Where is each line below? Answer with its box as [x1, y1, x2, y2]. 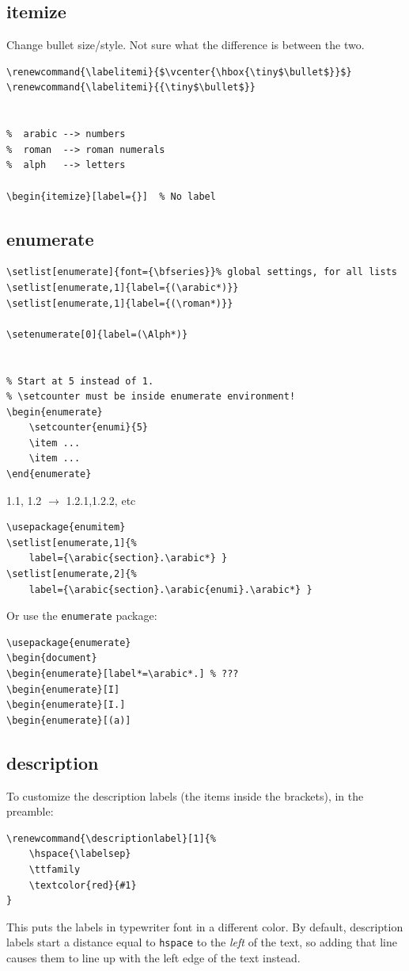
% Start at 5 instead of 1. [6, 375, 154, 387]
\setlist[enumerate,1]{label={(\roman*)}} [6, 297, 233, 309]
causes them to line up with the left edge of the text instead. [6, 950, 301, 966]
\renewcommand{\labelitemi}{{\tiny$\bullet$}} [6, 82, 256, 94]
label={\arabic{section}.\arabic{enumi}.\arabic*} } [28, 583, 312, 595]
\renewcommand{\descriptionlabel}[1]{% [6, 832, 216, 844]
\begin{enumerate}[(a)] [6, 714, 131, 726]
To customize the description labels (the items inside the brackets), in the [6, 787, 364, 804]
